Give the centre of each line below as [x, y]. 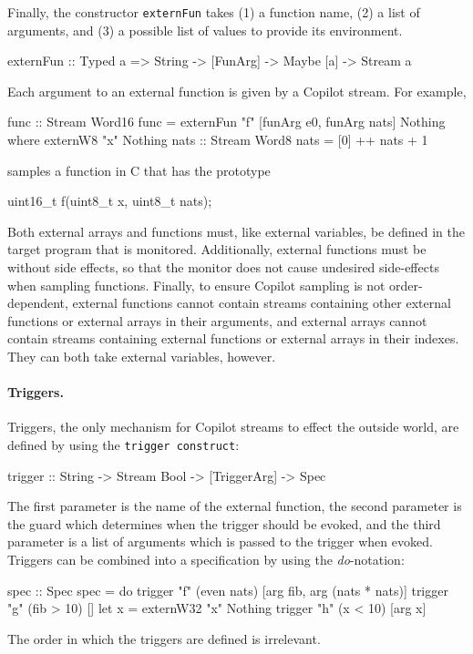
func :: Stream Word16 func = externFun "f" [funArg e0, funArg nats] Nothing [226, 122]
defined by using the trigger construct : [123, 444]
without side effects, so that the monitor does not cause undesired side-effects [223, 267]
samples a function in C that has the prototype [139, 170]
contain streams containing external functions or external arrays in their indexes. [233, 338]
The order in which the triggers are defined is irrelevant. [164, 638]
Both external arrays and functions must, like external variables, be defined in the [236, 231]
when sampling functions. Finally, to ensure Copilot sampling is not [196, 285]
